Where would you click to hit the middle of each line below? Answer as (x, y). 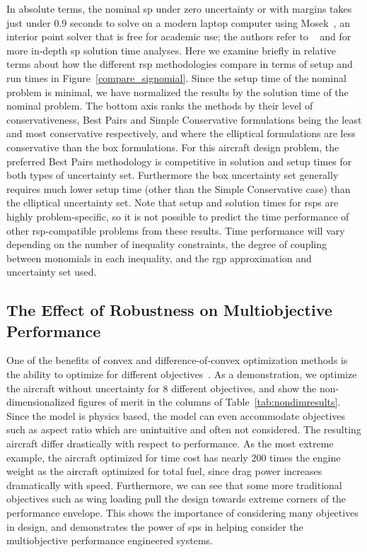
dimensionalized (41, 402)
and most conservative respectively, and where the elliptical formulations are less (181, 133)
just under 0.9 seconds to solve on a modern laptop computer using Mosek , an (178, 22)
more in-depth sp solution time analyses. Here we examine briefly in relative (171, 50)
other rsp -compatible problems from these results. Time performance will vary (176, 230)
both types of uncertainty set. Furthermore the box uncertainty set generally (173, 175)
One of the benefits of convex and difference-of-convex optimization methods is (177, 360)
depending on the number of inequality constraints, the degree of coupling (167, 244)
